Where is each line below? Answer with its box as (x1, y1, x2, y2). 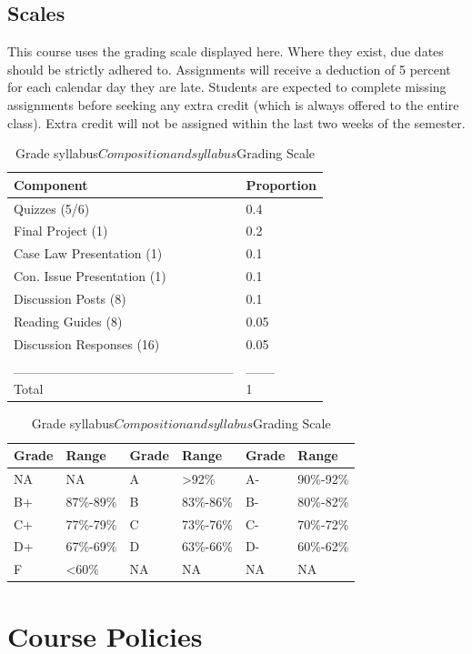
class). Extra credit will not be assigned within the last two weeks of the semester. (7, 113, 466, 132)
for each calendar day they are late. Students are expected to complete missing (7, 77, 447, 96)
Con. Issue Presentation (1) (14, 267, 166, 286)
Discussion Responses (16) (14, 334, 160, 353)
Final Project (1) (14, 221, 108, 240)
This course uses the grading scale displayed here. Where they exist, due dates (7, 42, 444, 61)
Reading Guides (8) (14, 311, 123, 330)
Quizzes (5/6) (14, 198, 90, 217)
